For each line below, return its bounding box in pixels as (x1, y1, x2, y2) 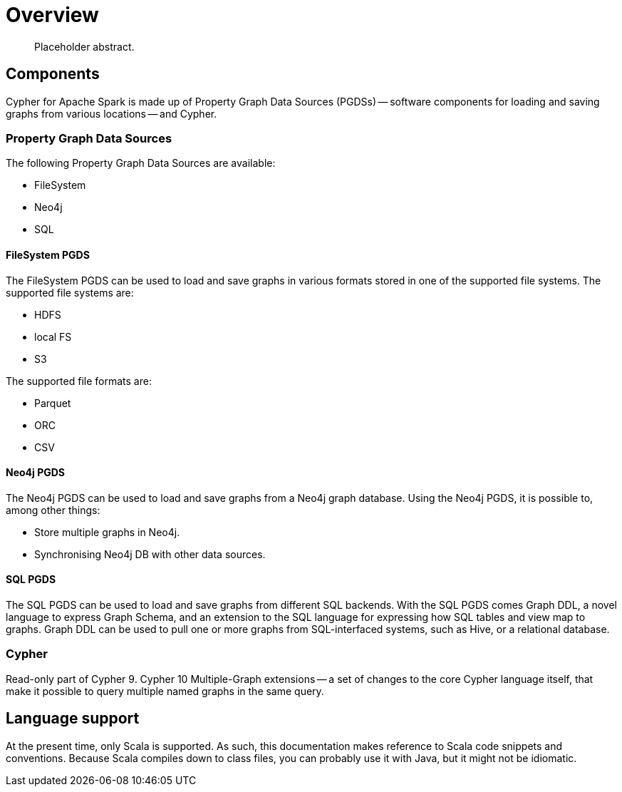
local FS (34, 330, 72, 343)
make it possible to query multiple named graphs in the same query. (6, 684, 324, 697)
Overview (6, 3, 99, 27)
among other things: (6, 503, 100, 516)
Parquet (34, 396, 71, 409)
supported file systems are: (6, 286, 134, 299)
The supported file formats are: (6, 374, 152, 387)
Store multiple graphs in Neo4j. (34, 525, 180, 538)
